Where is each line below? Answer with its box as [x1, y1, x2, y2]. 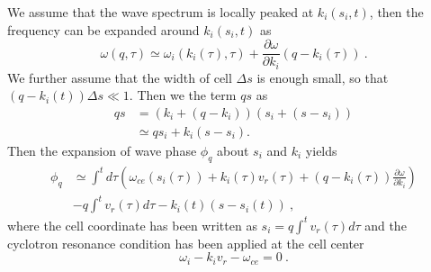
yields [305, 141, 337, 159]
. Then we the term [129, 86, 237, 104]
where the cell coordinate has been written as [7, 215, 257, 234]
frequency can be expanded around [7, 20, 200, 39]
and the [364, 215, 407, 234]
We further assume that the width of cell [7, 68, 232, 86]
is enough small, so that [256, 68, 389, 86]
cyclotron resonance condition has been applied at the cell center [7, 233, 364, 252]
